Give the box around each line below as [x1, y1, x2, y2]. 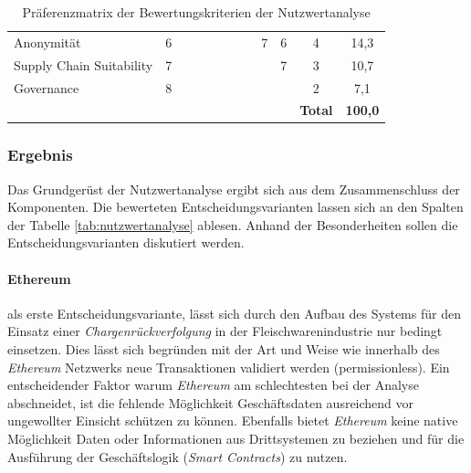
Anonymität [14, 32, 81, 51]
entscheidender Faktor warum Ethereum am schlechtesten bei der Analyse [7, 375, 419, 394]
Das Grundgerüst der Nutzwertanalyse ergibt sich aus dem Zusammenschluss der [7, 179, 460, 198]
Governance [14, 78, 79, 97]
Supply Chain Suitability [14, 55, 153, 74]
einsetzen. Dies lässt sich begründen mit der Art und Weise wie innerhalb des [7, 340, 440, 359]
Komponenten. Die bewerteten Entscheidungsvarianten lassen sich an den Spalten [7, 197, 464, 216]
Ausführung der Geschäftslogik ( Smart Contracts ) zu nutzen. [7, 447, 348, 466]
